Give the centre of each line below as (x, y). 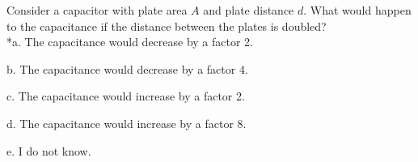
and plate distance (249, 10)
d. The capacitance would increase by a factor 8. (127, 123)
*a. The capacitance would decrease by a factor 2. (130, 42)
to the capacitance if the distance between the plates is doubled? (167, 26)
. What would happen (357, 10)
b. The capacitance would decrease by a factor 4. (127, 68)
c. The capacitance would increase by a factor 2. (126, 96)
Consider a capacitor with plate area (97, 10)
